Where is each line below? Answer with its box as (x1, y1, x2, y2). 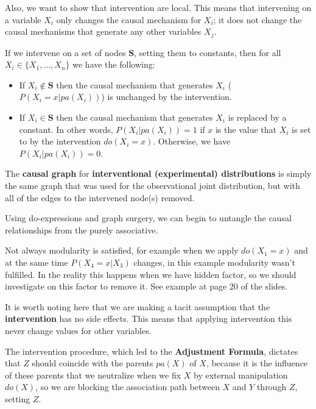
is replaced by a (228, 111, 287, 124)
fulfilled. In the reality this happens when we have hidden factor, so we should (5, 268, 297, 280)
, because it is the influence (206, 357, 308, 369)
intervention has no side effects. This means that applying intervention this (5, 312, 292, 325)
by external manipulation (194, 368, 288, 381)
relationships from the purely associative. (5, 223, 158, 236)
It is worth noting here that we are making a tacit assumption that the (5, 300, 270, 313)
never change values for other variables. (5, 324, 152, 336)
